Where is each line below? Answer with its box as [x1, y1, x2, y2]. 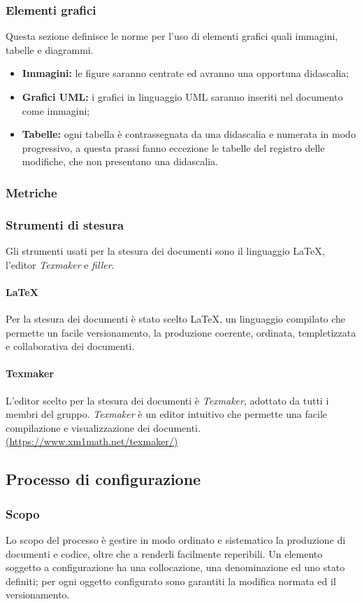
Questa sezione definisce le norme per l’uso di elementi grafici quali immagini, [6, 29, 338, 43]
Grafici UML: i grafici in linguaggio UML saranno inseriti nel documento [22, 90, 343, 104]
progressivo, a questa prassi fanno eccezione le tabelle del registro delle [22, 140, 325, 155]
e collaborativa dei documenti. [6, 339, 135, 353]
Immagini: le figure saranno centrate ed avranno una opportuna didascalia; [22, 66, 349, 80]
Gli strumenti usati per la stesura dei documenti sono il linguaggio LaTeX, [6, 244, 325, 258]
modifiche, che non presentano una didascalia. [22, 154, 219, 169]
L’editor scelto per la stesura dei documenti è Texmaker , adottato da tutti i [6, 393, 329, 407]
